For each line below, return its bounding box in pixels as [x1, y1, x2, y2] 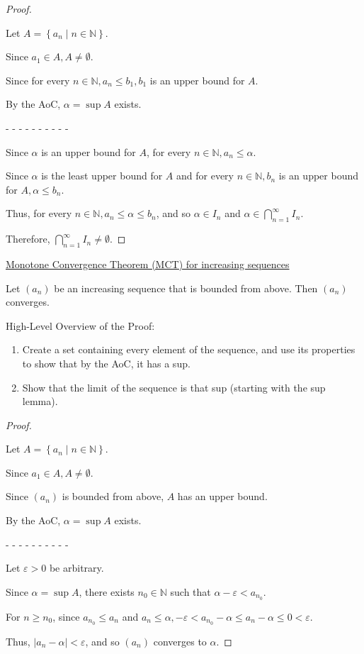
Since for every [6, 72, 70, 87]
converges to [153, 633, 207, 648]
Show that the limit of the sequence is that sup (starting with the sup [22, 379, 326, 394]
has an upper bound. [177, 489, 268, 504]
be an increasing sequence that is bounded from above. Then [54, 280, 318, 295]
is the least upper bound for [41, 168, 163, 183]
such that [170, 584, 211, 599]
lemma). [22, 394, 58, 409]
